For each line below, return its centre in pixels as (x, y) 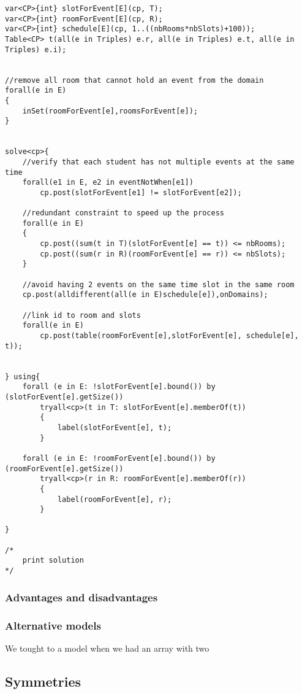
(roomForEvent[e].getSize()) (64, 468)
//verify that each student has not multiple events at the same (158, 162)
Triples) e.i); (36, 49)
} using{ (23, 376)
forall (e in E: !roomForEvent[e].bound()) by (119, 458)
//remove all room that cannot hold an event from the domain (134, 80)
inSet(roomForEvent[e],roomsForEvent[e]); (110, 111)
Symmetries (43, 681)
